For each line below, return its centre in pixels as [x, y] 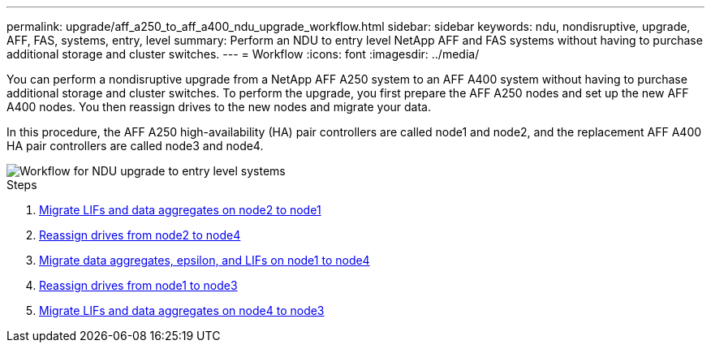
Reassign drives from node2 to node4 [140, 235]
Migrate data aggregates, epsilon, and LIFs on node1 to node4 [205, 260]
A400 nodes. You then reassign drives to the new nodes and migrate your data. [219, 107]
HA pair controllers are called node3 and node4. [135, 146]
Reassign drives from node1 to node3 [138, 285]
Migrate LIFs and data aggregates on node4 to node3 [182, 310]
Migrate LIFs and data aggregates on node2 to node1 [180, 210]
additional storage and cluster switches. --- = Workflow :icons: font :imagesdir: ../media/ [243, 54]
